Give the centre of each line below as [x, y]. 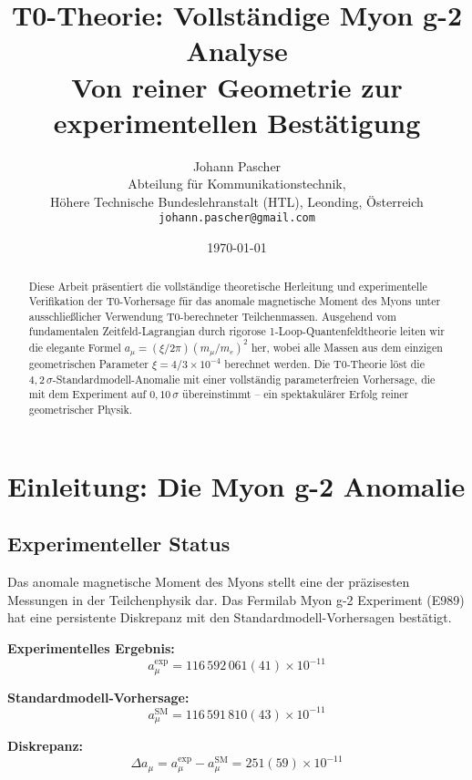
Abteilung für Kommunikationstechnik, [237, 184]
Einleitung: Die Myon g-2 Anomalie [236, 485]
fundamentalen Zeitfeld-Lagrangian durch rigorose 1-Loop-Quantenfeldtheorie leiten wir [236, 331]
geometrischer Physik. [81, 410]
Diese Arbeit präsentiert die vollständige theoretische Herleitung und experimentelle [228, 286]
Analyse [237, 51]
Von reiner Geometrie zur [237, 86]
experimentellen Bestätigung [237, 122]
